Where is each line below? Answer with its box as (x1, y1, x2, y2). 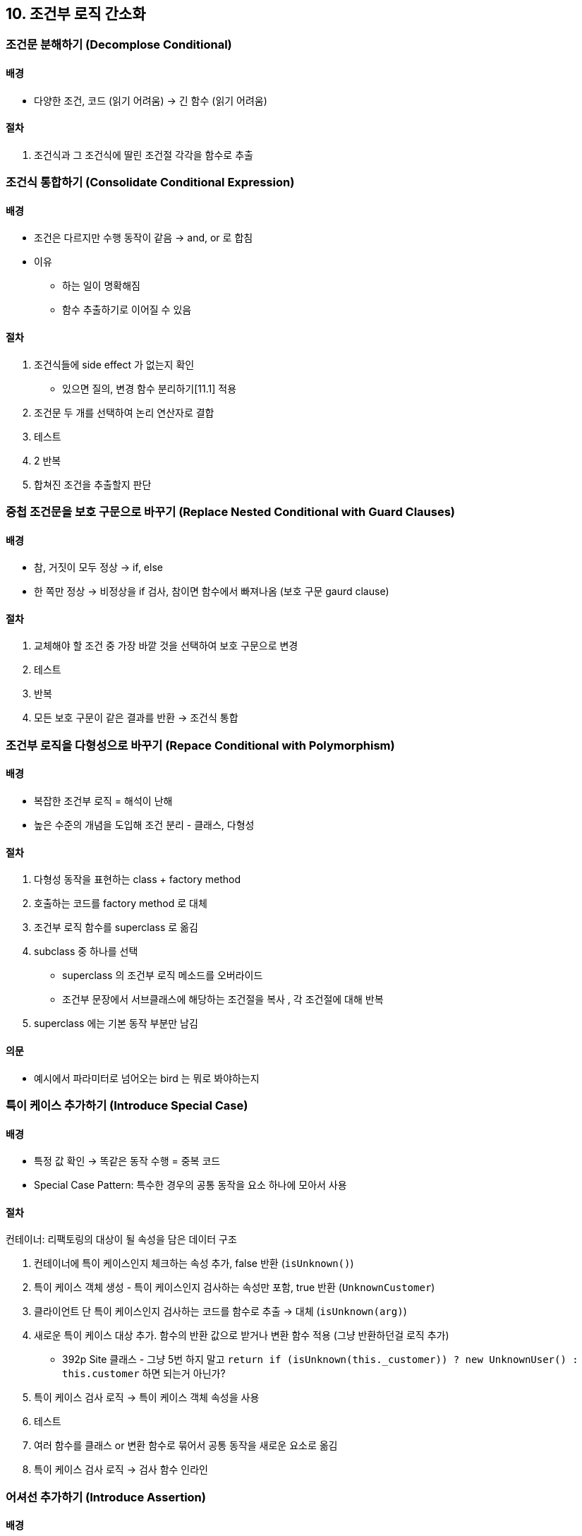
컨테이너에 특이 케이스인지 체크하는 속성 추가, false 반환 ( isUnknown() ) (34, 1257, 354, 1270)
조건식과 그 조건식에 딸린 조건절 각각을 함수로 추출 (34, 148, 253, 161)
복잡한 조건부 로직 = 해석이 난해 (34, 795, 173, 808)
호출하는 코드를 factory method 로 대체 (34, 897, 207, 910)
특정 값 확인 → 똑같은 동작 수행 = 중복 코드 (34, 1155, 221, 1168)
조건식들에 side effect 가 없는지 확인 (34, 358, 195, 371)
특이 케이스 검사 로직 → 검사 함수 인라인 (34, 1463, 208, 1476)
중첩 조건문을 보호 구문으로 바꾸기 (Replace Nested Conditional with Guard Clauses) (6, 505, 456, 520)
